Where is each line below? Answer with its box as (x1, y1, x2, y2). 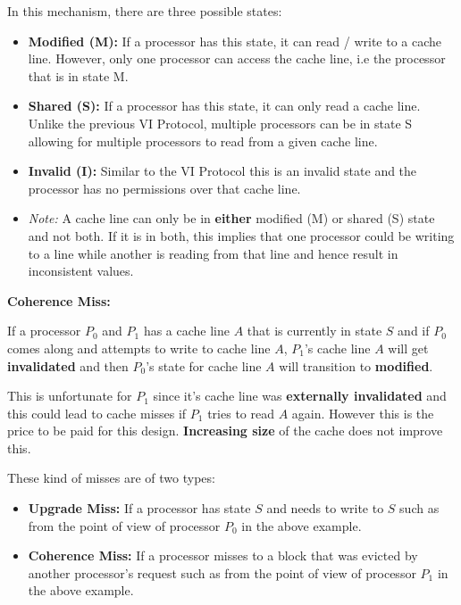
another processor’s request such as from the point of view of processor (28, 563, 416, 582)
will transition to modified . (279, 356, 433, 375)
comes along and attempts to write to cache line (7, 338, 271, 357)
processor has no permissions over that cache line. (28, 178, 301, 197)
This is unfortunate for (7, 386, 132, 405)
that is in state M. (28, 66, 129, 85)
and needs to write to (266, 499, 384, 518)
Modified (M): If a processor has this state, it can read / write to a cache (28, 31, 442, 50)
